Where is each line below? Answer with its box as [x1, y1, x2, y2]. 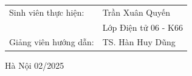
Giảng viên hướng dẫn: [9, 36, 94, 48]
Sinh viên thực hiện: [9, 5, 84, 18]
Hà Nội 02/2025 [5, 59, 64, 71]
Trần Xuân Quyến [102, 5, 171, 18]
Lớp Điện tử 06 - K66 [102, 21, 183, 33]
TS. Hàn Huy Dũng [102, 36, 176, 48]
